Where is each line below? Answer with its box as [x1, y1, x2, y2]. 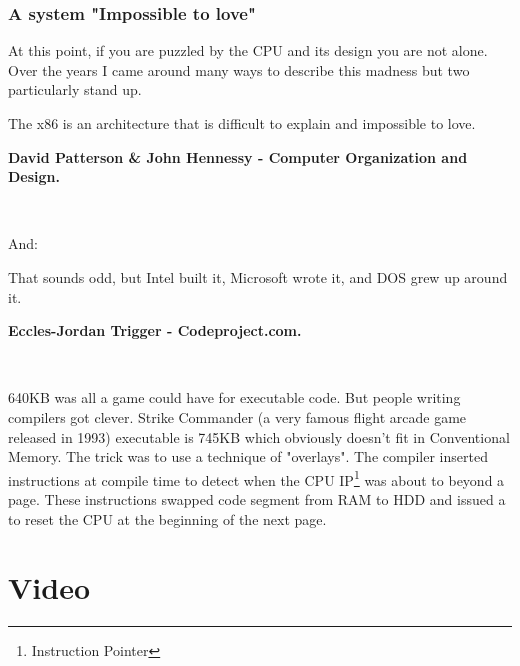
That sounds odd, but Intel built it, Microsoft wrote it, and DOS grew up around [8, 266, 508, 287]
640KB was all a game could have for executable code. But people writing [8, 387, 461, 408]
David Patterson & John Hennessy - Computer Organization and [8, 146, 468, 167]
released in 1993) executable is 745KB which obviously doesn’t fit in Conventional [8, 426, 510, 447]
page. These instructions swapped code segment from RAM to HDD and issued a [8, 488, 506, 509]
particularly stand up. [8, 79, 142, 100]
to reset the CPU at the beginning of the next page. [8, 508, 327, 529]
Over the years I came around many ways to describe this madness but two [8, 59, 470, 80]
